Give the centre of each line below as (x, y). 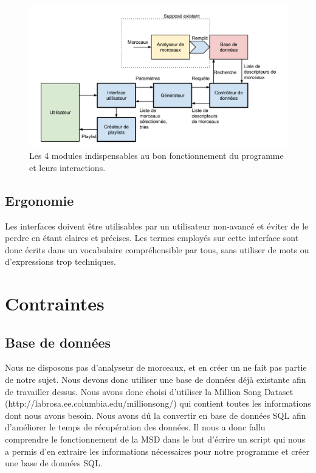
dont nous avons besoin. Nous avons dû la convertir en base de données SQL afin (156, 415)
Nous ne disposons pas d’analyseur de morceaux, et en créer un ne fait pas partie (156, 367)
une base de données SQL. (54, 463)
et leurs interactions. (67, 167)
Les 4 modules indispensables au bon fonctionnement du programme (156, 156)
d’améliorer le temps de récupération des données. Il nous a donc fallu (135, 427)
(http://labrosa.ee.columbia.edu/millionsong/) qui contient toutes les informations (158, 403)
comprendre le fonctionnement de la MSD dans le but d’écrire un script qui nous (155, 439)
